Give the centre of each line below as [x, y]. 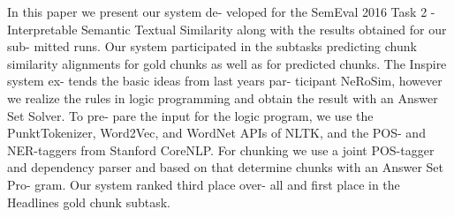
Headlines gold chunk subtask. [89, 202]
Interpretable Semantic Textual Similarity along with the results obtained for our [227, 29]
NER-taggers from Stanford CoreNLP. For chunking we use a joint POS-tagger [221, 150]
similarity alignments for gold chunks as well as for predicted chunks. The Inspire [227, 63]
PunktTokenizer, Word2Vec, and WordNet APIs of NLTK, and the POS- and [216, 133]
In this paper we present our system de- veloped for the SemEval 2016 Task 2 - [221, 11]
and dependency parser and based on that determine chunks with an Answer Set [225, 167]
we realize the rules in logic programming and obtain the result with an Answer [223, 97]
